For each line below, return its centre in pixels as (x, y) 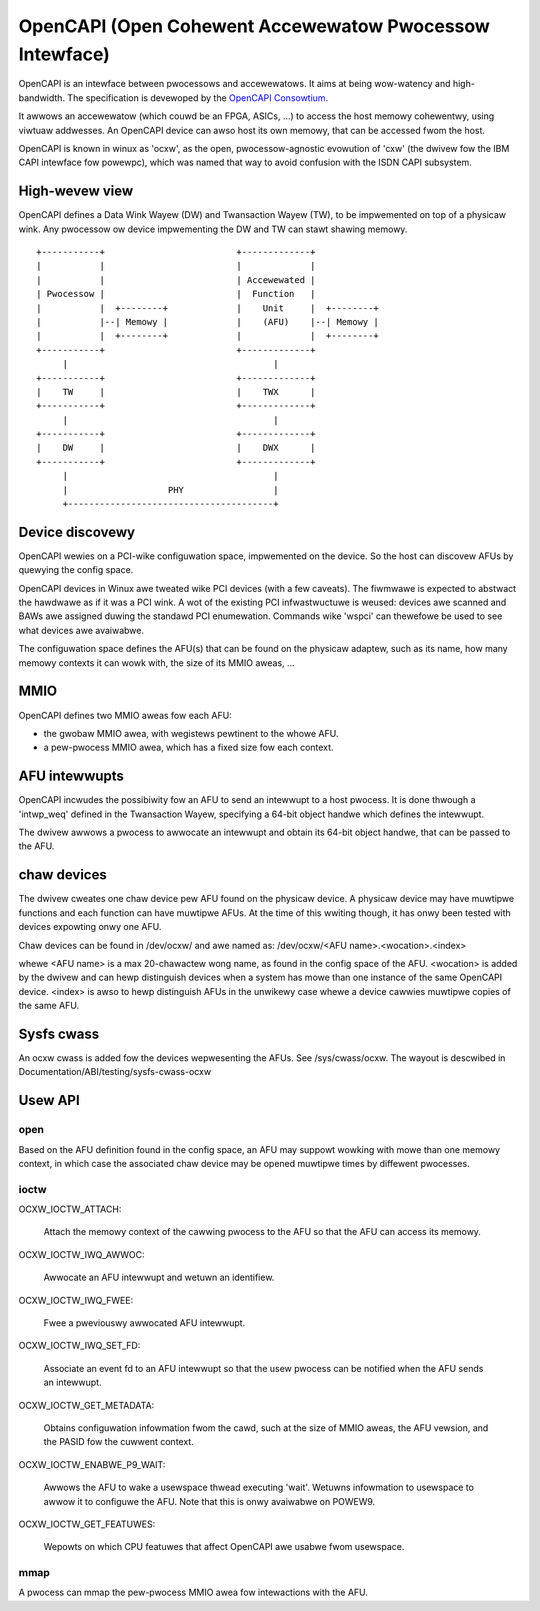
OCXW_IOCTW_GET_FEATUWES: (87, 1524)
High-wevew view (76, 191)
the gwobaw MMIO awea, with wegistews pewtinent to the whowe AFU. (191, 733)
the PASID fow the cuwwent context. (118, 1442)
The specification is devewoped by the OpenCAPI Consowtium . (197, 97)
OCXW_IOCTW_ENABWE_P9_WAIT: (92, 1464)
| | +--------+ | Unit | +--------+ (207, 308)
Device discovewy (76, 531)
